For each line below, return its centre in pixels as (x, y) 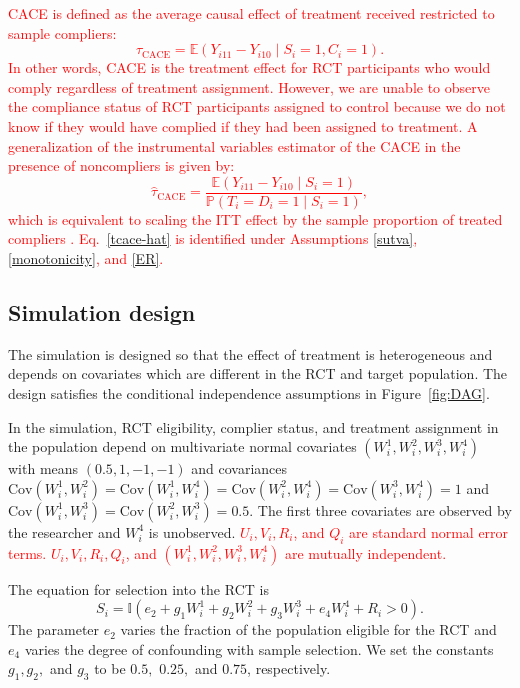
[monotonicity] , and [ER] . (86, 258)
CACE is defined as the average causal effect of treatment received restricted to (251, 13)
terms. (27, 552)
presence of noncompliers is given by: (121, 165)
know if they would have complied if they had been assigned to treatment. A (243, 125)
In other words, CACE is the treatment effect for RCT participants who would (249, 67)
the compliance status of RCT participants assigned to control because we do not (257, 106)
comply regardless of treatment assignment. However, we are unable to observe (249, 86)
